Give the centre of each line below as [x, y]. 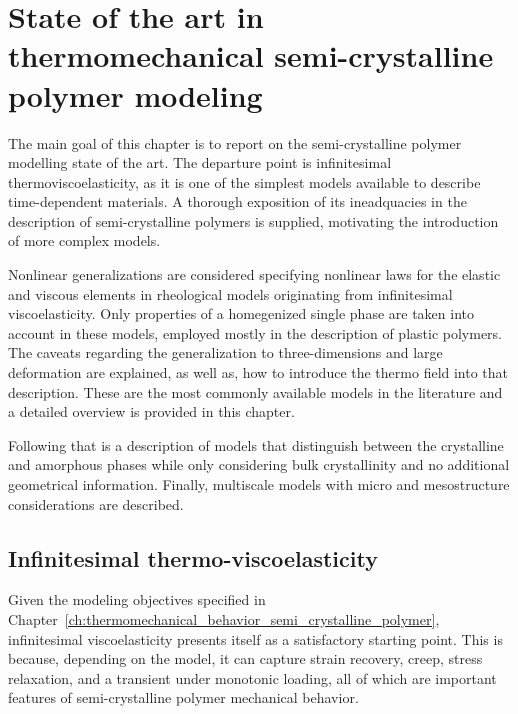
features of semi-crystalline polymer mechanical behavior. [183, 697]
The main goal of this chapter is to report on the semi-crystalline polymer [235, 142]
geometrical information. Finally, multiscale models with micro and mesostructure [259, 484]
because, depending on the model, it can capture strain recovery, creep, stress [245, 658]
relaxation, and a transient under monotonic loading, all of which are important [252, 677]
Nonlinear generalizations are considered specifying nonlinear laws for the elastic [254, 274]
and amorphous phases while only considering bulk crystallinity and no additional [259, 464]
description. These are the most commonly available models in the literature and [255, 391]
